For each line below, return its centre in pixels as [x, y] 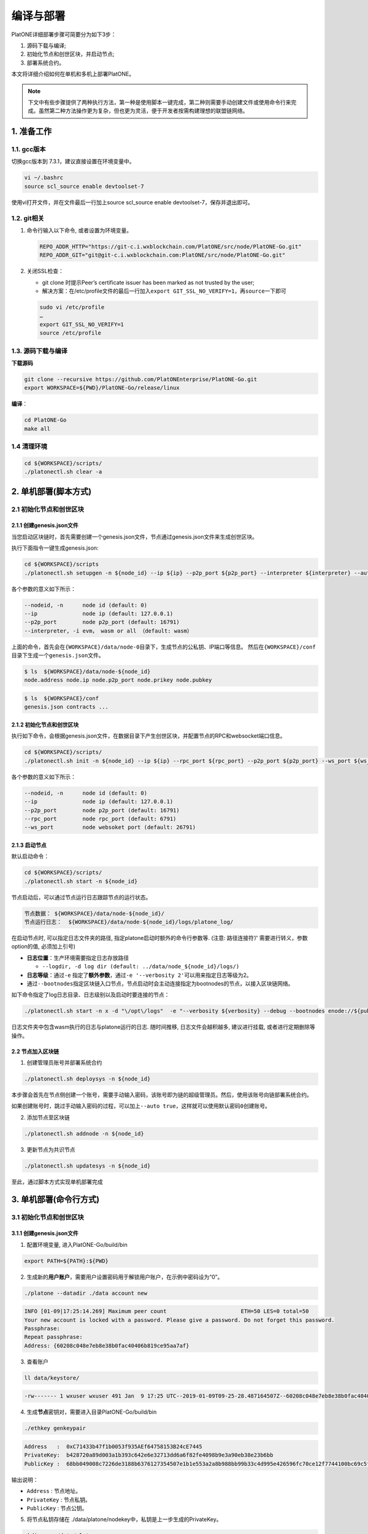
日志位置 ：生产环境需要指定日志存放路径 [78, 958]
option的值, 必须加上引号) [44, 946]
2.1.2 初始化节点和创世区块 [45, 725]
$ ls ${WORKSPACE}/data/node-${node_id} [87, 672]
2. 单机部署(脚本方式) [52, 491]
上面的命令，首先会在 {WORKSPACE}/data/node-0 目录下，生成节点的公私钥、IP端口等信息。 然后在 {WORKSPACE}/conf [163, 647]
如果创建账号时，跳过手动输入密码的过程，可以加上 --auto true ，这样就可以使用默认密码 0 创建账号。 [141, 1106]
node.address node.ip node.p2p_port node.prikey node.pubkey [118, 680]
